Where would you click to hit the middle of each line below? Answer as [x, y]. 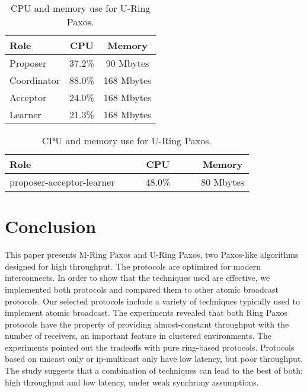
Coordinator [35, 80]
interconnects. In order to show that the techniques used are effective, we [137, 278]
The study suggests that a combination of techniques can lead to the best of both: [154, 370]
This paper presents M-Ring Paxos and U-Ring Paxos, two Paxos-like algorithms [152, 255]
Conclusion [51, 226]
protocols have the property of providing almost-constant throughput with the [147, 324]
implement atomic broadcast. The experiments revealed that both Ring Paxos [146, 312]
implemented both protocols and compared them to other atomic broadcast [142, 289]
